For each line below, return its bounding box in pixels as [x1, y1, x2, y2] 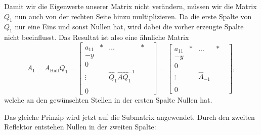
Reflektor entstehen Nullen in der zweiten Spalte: [4, 121, 156, 132]
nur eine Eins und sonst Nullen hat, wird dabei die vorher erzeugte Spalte [15, 21, 244, 32]
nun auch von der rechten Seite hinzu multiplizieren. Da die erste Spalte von [15, 11, 252, 21]
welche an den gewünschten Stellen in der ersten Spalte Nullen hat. [4, 94, 212, 105]
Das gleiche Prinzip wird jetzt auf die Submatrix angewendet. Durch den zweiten [4, 111, 255, 122]
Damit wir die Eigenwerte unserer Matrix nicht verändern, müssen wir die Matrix [4, 1, 257, 11]
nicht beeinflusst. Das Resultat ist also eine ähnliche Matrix [4, 32, 189, 42]
